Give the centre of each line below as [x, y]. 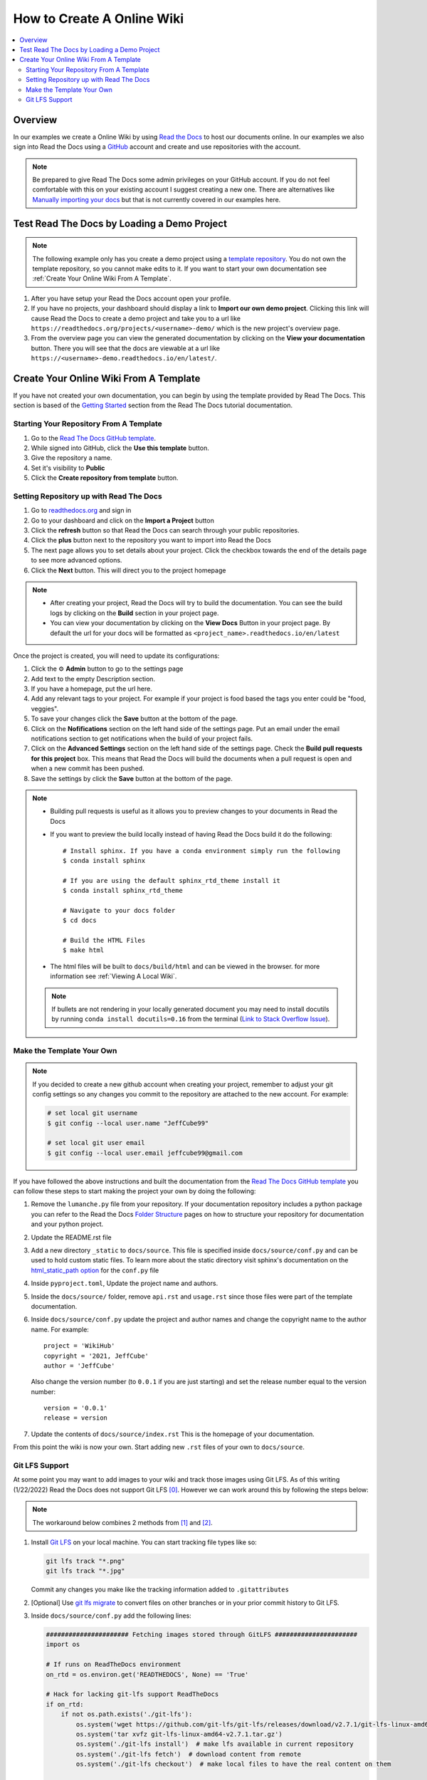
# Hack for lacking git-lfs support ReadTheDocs [132, 1694]
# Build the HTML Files [104, 941]
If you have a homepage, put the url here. [91, 689]
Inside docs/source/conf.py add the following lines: [111, 1616]
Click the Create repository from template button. [105, 478]
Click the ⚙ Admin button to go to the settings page [107, 669]
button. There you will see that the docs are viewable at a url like [126, 348]
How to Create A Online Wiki [99, 19]
